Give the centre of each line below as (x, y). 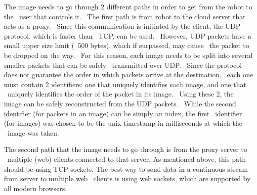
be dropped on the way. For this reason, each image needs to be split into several (128, 55)
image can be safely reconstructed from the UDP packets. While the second (120, 103)
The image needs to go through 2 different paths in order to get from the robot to (128, 6)
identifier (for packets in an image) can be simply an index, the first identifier (123, 113)
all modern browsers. (36, 188)
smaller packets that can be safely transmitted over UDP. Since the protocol (123, 65)
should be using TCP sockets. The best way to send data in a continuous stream (126, 169)
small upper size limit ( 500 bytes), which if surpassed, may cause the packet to (127, 45)
